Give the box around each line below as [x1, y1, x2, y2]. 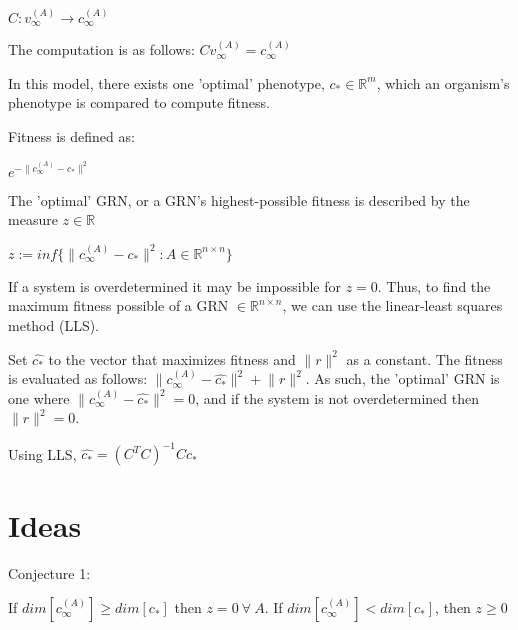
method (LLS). [8, 315, 100, 335]
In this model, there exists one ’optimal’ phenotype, [8, 72, 325, 93]
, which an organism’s [376, 72, 510, 93]
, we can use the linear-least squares [282, 295, 503, 316]
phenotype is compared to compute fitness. [8, 92, 270, 113]
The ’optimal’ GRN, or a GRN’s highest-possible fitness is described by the [8, 189, 470, 210]
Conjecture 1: [8, 562, 91, 583]
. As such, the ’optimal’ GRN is [305, 368, 500, 389]
